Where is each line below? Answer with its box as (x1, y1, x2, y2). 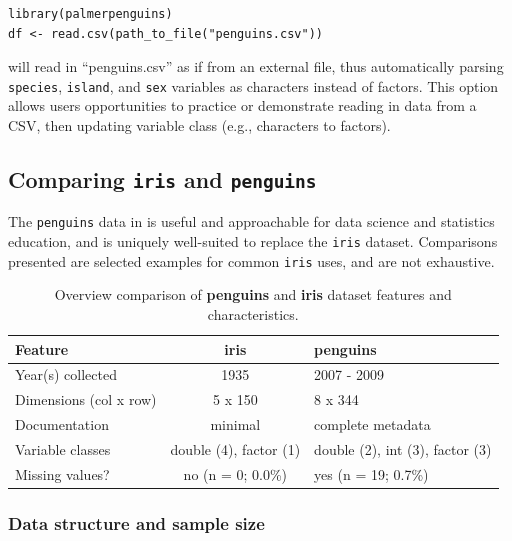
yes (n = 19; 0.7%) (314, 463, 429, 484)
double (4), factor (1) (170, 438, 301, 459)
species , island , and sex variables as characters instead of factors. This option (8, 75, 499, 96)
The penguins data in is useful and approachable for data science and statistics (8, 211, 495, 232)
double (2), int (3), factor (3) (314, 438, 492, 459)
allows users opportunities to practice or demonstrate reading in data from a (8, 95, 477, 116)
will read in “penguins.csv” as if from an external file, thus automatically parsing (8, 56, 504, 77)
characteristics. (207, 303, 299, 324)
